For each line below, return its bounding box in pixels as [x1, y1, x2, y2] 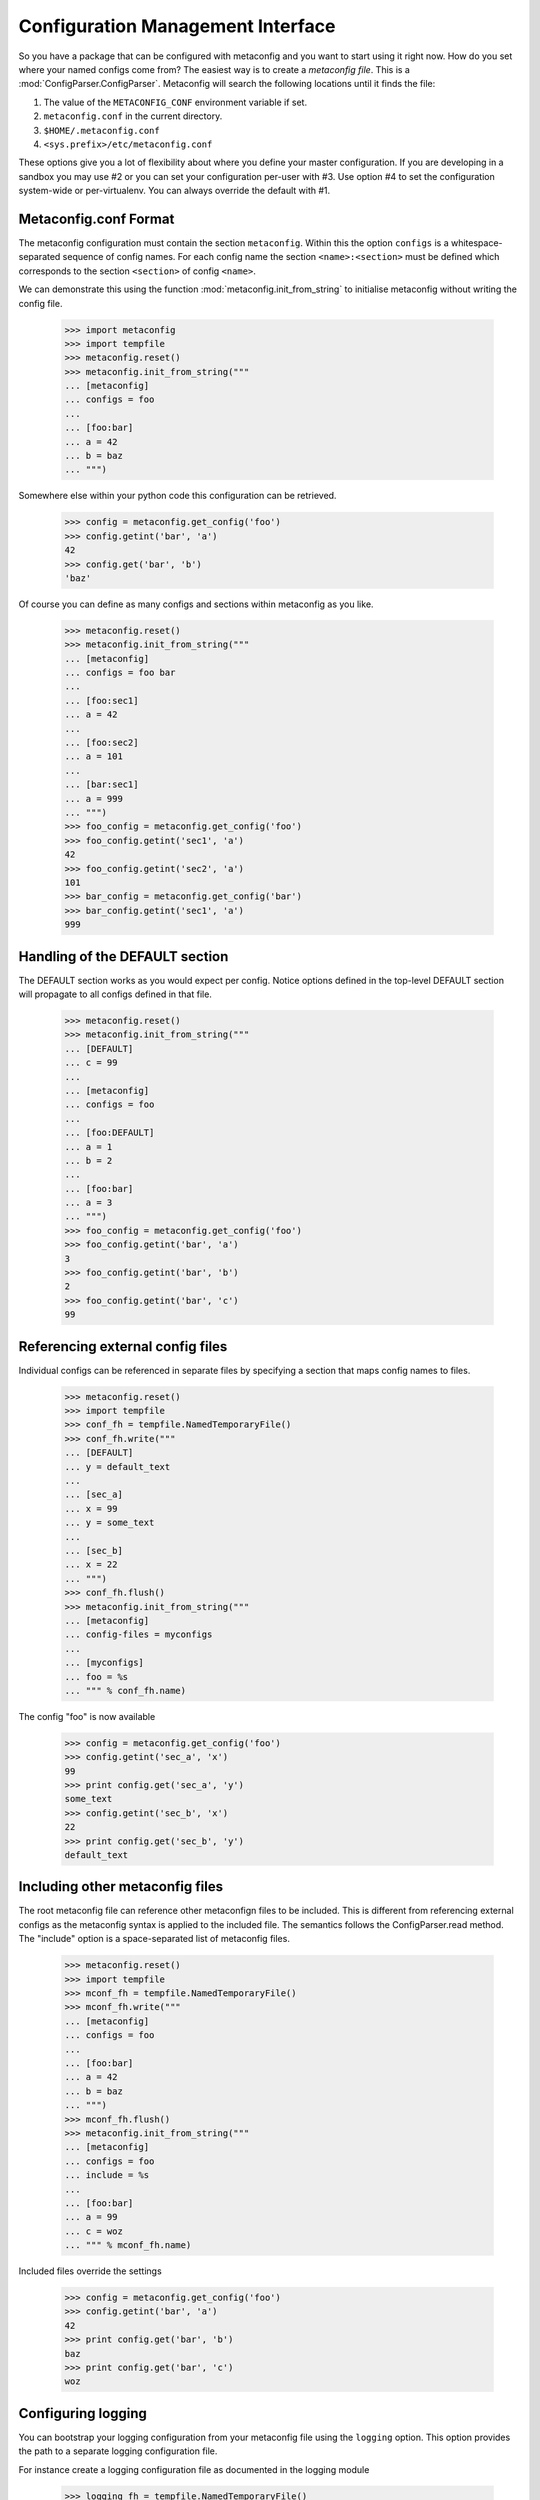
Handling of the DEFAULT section [18, 948, 229, 965]
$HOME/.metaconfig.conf [43, 125, 160, 136]
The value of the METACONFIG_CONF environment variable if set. [43, 96, 308, 108]
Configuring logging [18, 2405, 147, 2422]
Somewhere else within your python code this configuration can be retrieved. [18, 490, 337, 502]
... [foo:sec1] [64, 695, 139, 706]
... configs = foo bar [64, 667, 176, 679]
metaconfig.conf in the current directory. [43, 110, 223, 122]
